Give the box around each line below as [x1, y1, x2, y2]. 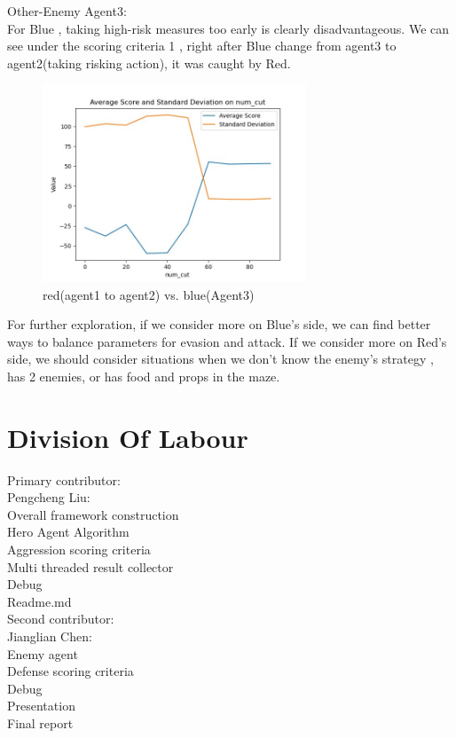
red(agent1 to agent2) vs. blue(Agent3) [43, 285, 255, 303]
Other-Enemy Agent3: [7, 2, 127, 20]
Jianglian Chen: [7, 627, 92, 645]
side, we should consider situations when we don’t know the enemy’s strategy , [7, 349, 434, 368]
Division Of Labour [7, 419, 248, 455]
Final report [7, 713, 74, 732]
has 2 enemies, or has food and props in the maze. [7, 366, 280, 385]
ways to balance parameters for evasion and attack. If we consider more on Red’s [7, 332, 447, 350]
